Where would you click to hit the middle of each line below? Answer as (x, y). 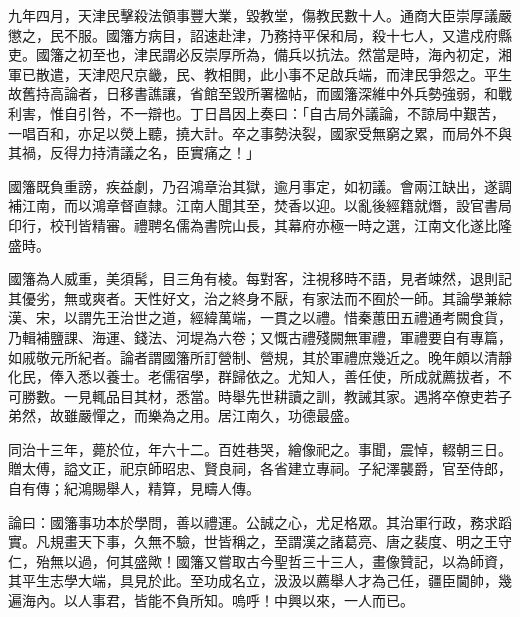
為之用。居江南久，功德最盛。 (259, 415)
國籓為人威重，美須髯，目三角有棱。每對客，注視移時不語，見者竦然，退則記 (260, 278)
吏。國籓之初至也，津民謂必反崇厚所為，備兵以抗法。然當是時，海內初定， (253, 54)
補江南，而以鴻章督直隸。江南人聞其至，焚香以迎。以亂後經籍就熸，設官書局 (260, 205)
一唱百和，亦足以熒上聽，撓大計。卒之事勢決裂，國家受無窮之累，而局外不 (253, 132)
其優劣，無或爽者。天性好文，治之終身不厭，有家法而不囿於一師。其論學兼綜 (260, 297)
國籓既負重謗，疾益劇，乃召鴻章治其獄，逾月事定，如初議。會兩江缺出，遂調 (260, 185)
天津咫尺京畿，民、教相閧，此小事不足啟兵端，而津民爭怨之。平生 (294, 73)
